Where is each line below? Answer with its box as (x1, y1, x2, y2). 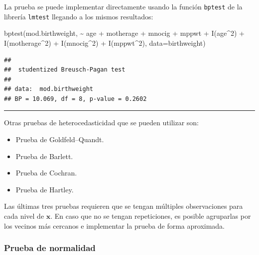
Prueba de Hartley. (15, 184, 74, 194)
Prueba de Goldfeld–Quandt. (15, 134, 104, 145)
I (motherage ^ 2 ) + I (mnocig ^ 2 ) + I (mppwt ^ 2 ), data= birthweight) (4, 37, 206, 48)
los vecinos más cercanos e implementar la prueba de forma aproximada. (4, 220, 225, 231)
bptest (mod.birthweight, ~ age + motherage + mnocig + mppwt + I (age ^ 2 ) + (4, 28, 245, 38)
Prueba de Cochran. (15, 168, 77, 178)
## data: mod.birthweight (4, 85, 93, 93)
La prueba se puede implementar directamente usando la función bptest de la (4, 1, 243, 11)
